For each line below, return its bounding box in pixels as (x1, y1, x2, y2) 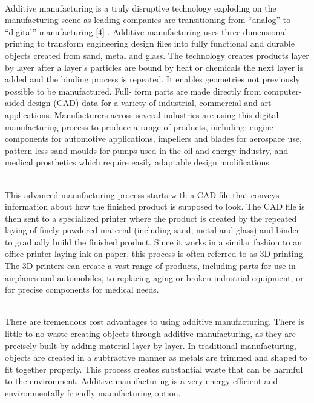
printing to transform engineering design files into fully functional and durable (5, 37, 295, 50)
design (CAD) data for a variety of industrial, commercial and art (27, 96, 272, 109)
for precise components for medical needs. (5, 283, 159, 296)
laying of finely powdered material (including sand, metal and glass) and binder (5, 224, 300, 236)
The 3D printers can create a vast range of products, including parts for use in (5, 259, 296, 272)
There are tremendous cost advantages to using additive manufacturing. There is (5, 315, 304, 328)
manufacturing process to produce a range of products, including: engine (5, 120, 273, 133)
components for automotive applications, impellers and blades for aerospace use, (5, 132, 303, 145)
